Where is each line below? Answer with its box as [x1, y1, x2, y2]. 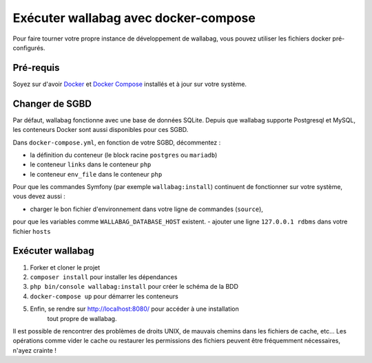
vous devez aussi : [12, 192, 65, 201]
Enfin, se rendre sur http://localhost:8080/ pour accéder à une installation [30, 305, 239, 313]
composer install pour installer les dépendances [30, 272, 178, 281]
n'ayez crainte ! [12, 346, 56, 354]
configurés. [12, 43, 45, 52]
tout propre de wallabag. [47, 314, 117, 322]
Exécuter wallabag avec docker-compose [12, 10, 256, 25]
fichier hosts [12, 227, 51, 235]
